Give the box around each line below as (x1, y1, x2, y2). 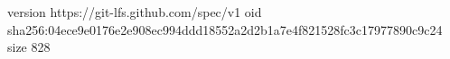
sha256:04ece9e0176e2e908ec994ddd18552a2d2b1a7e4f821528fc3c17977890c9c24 (7, 20, 443, 38)
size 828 (7, 38, 51, 56)
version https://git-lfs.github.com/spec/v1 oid (7, 3, 262, 21)
